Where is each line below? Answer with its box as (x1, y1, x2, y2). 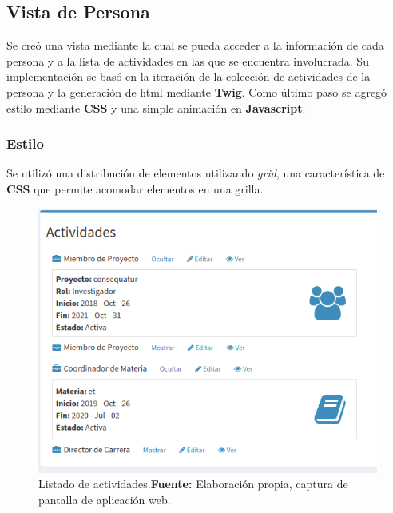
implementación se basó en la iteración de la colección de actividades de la (6, 68, 371, 85)
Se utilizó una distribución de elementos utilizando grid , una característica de (6, 165, 385, 181)
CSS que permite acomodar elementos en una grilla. (6, 180, 264, 197)
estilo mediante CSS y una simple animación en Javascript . (6, 99, 306, 116)
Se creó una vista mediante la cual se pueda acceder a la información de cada (6, 37, 384, 54)
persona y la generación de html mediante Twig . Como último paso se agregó (6, 83, 387, 100)
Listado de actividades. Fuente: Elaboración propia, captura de (38, 475, 348, 492)
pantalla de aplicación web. (38, 491, 171, 507)
